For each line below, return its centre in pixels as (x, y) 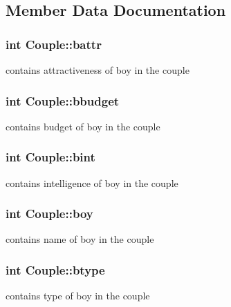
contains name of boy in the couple (80, 239)
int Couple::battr (54, 44)
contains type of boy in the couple (78, 296)
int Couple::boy (49, 214)
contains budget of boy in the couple (83, 126)
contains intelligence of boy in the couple (92, 182)
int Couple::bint (50, 157)
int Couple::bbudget (63, 100)
